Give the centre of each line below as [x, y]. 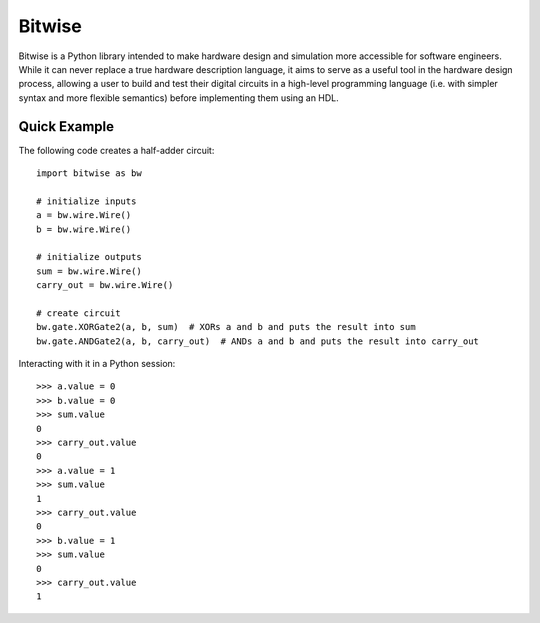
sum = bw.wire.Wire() [89, 271]
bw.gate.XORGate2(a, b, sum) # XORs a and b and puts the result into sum [226, 327]
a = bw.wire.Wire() [84, 215]
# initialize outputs [89, 257]
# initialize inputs [86, 201]
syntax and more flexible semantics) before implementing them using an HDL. [178, 97]
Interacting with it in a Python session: [97, 364]
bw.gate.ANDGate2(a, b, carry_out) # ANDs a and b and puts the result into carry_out [258, 341]
